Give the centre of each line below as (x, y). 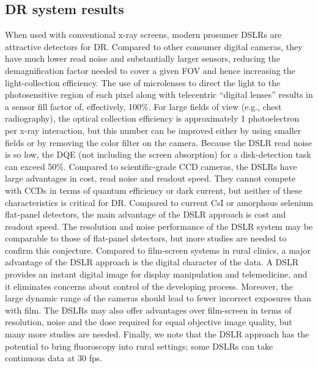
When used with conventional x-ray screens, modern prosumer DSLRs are (143, 35)
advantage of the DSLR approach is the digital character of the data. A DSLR (152, 262)
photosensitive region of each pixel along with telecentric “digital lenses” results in (159, 94)
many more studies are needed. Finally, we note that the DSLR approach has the (157, 334)
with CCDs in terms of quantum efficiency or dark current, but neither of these (153, 190)
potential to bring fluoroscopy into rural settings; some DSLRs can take (139, 346)
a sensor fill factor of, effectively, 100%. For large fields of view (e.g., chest (143, 106)
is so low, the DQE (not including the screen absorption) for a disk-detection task (158, 154)
